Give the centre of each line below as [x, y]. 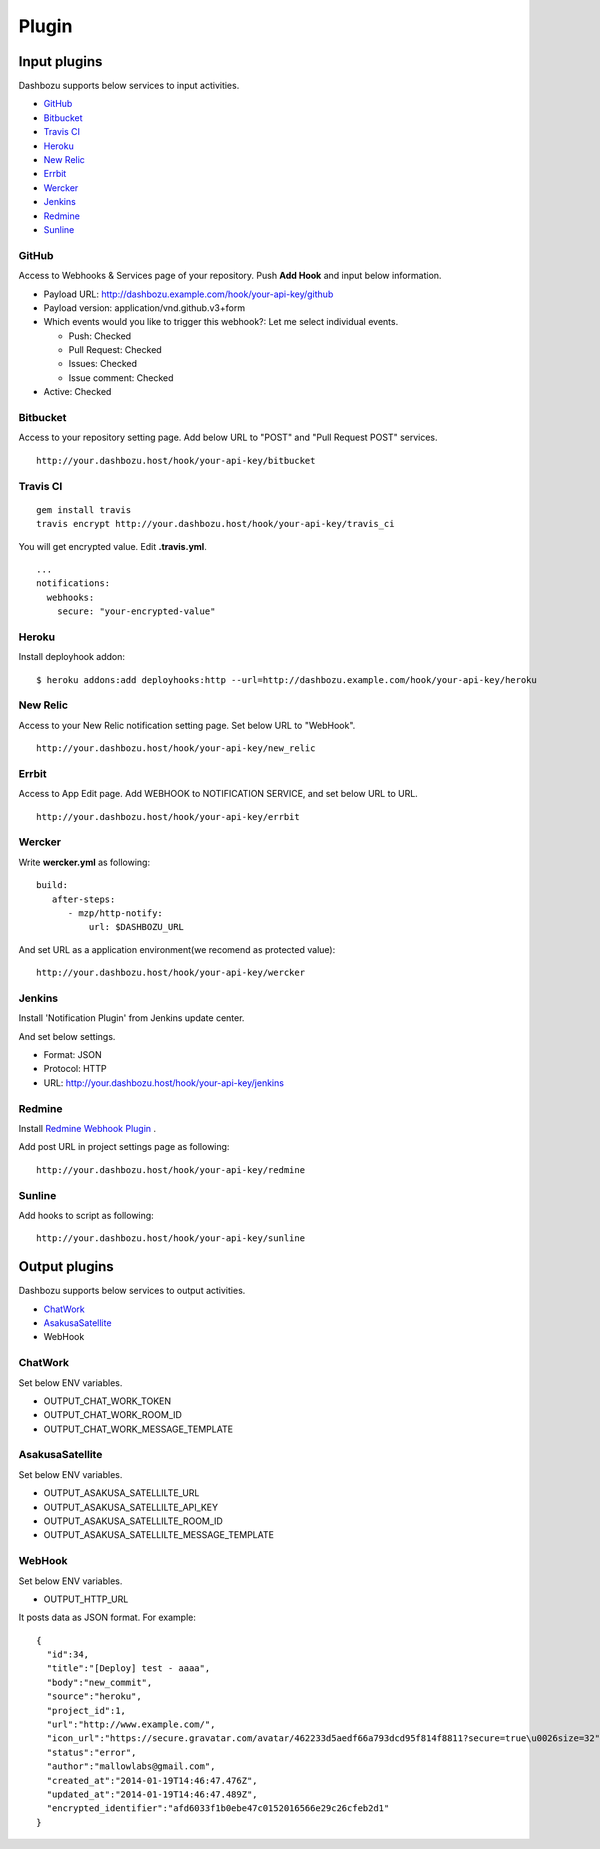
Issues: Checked [103, 364]
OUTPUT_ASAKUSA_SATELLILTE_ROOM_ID [133, 1521]
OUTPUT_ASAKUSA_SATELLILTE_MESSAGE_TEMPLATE [159, 1535]
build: [52, 885]
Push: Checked [100, 336]
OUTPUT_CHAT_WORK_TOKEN [107, 1401]
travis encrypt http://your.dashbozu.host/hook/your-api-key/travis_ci [215, 524]
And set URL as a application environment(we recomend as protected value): [177, 949]
